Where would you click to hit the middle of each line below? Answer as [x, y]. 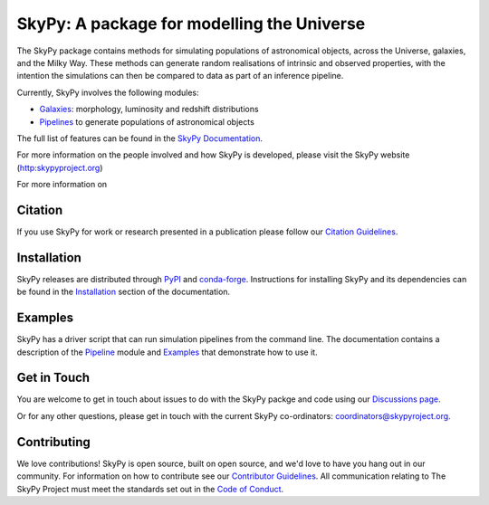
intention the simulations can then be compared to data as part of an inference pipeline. [180, 76]
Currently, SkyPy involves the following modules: [108, 92]
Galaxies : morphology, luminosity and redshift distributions [149, 110]
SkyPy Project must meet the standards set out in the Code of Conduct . [150, 489]
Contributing [53, 442]
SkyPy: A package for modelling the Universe [191, 24]
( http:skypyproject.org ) [60, 167]
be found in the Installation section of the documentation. [124, 292]
